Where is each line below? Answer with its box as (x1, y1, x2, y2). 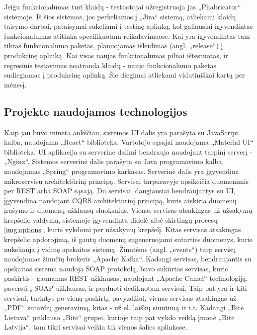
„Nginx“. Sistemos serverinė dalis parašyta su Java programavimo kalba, (4, 156, 224, 167)
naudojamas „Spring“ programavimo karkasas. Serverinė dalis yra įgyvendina (4, 166, 239, 176)
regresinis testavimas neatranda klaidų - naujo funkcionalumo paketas (4, 60, 217, 70)
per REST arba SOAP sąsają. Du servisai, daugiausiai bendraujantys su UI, (4, 185, 236, 196)
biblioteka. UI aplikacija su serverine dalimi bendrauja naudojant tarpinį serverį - (4, 146, 253, 157)
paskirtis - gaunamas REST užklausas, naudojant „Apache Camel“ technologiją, (4, 273, 248, 283)
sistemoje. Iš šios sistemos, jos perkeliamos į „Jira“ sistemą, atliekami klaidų (4, 11, 236, 21)
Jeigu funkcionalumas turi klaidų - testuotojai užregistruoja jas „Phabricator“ (4, 1, 241, 11)
